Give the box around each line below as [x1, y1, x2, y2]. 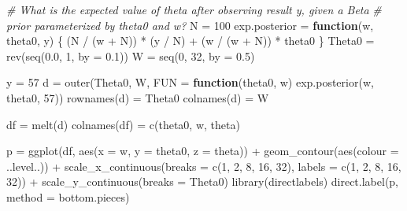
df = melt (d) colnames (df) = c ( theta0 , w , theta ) [6, 116, 240, 132]
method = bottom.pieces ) [6, 188, 130, 205]
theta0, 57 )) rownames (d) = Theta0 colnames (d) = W [6, 89, 269, 105]
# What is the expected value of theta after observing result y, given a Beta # [6, 2, 382, 17]
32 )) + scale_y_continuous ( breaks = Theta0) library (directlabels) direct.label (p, [6, 173, 399, 190]
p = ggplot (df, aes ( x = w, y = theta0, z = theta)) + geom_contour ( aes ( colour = [6, 143, 399, 159]
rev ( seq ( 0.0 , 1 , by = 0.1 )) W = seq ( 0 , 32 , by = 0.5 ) [6, 47, 255, 64]
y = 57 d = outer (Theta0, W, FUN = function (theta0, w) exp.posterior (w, [6, 74, 374, 91]
